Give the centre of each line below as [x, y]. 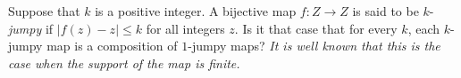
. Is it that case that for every [316, 28]
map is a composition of [112, 46]
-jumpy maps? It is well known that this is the [314, 46]
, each [424, 28]
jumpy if [31, 28]
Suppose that [44, 11]
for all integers [185, 28]
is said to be [386, 11]
